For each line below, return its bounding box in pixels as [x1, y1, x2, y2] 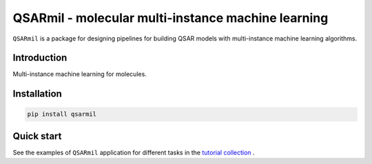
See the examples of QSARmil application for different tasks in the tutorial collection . [12, 148, 255, 156]
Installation [12, 88, 62, 99]
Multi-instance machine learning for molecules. [12, 70, 147, 78]
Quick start [12, 130, 62, 142]
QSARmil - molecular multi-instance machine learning [12, 10, 329, 25]
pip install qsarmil [27, 110, 96, 118]
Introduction [12, 52, 68, 64]
